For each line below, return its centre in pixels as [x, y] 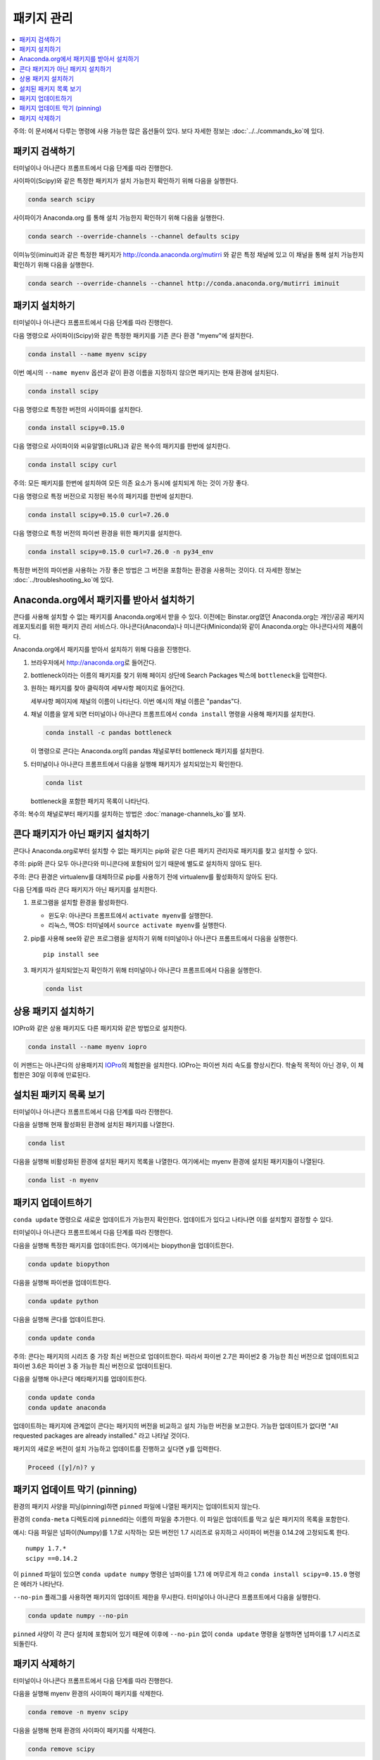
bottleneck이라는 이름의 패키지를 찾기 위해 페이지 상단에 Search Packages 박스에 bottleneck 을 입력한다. [179, 675]
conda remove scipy [61, 1749]
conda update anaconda [67, 1407]
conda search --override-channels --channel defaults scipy [134, 237]
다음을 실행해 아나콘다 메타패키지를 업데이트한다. [80, 1379]
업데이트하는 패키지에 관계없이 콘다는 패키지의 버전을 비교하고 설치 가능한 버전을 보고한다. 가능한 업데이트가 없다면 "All [176, 1426]
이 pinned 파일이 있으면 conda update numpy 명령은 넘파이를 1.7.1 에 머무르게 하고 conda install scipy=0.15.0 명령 [187, 1574]
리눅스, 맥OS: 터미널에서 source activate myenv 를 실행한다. [137, 925]
